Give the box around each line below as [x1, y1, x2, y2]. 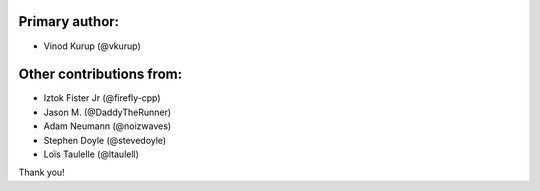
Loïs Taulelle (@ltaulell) [43, 148, 140, 160]
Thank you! [18, 166, 65, 179]
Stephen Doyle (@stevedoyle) [43, 134, 167, 146]
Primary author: [18, 13, 120, 30]
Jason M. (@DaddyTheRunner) [43, 106, 172, 118]
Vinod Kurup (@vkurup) [43, 40, 142, 52]
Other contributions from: [18, 66, 183, 83]
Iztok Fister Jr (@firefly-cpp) [43, 92, 161, 104]
